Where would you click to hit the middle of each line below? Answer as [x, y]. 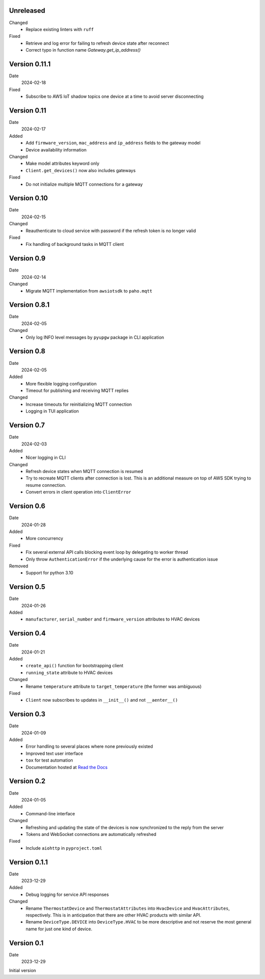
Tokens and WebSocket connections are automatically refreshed [91, 834]
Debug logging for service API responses [67, 894]
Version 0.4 [27, 634]
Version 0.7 [27, 425]
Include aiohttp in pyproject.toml [64, 848]
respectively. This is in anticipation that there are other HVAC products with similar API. [113, 915]
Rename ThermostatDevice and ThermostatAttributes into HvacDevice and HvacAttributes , [128, 908]
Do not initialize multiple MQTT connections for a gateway [84, 184]
